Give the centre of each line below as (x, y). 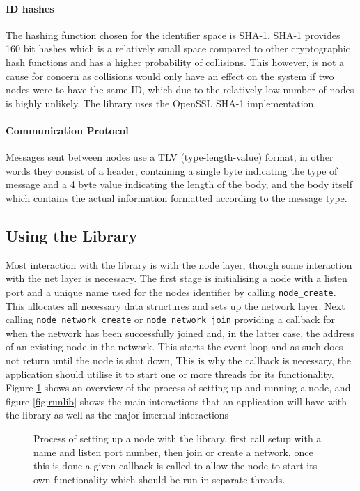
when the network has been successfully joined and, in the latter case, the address (180, 333)
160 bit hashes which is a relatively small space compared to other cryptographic (178, 48)
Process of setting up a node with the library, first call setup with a (178, 438)
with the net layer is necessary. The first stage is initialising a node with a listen (177, 278)
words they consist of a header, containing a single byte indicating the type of (172, 170)
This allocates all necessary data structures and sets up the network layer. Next (175, 305)
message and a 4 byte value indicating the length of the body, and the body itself (179, 184)
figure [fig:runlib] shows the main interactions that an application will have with (177, 401)
